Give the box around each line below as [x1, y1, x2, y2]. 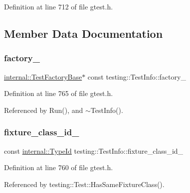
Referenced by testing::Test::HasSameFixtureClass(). [4, 179, 165, 189]
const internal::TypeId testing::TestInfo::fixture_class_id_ [4, 145, 184, 156]
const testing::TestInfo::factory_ [87, 71, 186, 82]
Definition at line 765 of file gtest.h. [4, 88, 113, 98]
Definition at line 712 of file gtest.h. [4, 1, 113, 11]
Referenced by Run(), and [4, 104, 83, 115]
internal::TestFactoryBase [4, 71, 82, 82]
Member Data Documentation [4, 25, 163, 41]
